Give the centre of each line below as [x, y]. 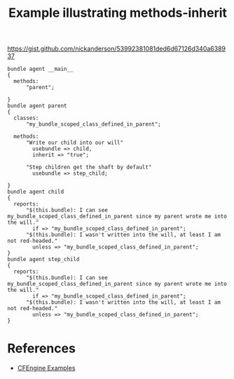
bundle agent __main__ [40, 69]
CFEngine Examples [46, 368]
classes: [26, 118]
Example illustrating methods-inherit [118, 13]
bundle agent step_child [43, 260]
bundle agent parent [37, 106]
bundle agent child [36, 192]
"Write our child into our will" [75, 143]
